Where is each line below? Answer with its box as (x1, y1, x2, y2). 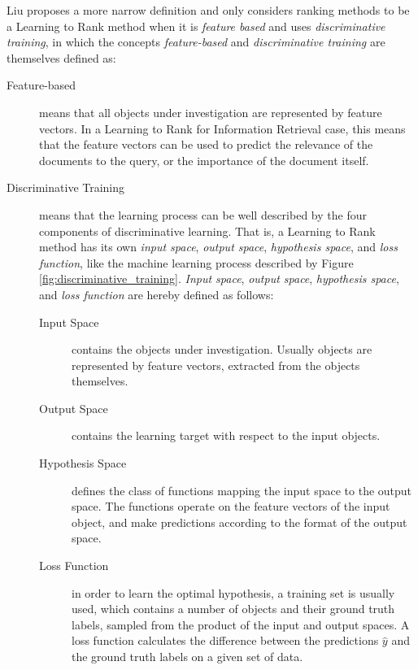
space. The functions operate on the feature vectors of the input (72, 498, 390, 515)
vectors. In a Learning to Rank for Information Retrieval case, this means (39, 120, 406, 137)
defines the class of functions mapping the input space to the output (72, 481, 412, 498)
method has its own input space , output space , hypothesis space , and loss (39, 238, 398, 255)
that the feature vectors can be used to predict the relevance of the (39, 136, 373, 153)
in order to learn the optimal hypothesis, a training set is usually (72, 584, 395, 601)
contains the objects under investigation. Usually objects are (72, 341, 372, 358)
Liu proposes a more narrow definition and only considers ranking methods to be (7, 2, 410, 18)
